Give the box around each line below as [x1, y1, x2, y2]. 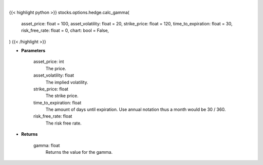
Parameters [21, 47, 46, 53]
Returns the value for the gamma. [45, 149, 113, 155]
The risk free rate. [45, 120, 82, 126]
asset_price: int [33, 59, 64, 64]
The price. [45, 65, 66, 71]
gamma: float [33, 142, 60, 148]
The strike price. [45, 93, 79, 99]
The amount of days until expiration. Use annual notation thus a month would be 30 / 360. [45, 106, 226, 112]
